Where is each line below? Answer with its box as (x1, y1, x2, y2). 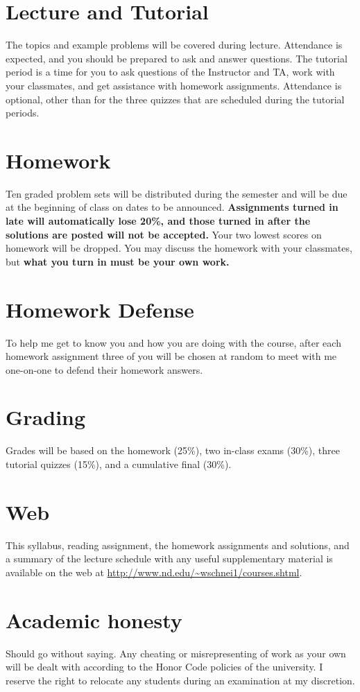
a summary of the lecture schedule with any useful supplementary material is (6, 551, 333, 566)
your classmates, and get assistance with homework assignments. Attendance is (6, 78, 342, 92)
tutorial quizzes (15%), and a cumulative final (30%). (6, 457, 232, 471)
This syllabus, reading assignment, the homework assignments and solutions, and (6, 537, 350, 552)
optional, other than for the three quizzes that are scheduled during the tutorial (6, 92, 345, 106)
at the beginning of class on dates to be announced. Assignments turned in (6, 200, 338, 214)
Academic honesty (6, 605, 182, 634)
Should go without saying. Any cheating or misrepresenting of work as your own (6, 646, 346, 660)
